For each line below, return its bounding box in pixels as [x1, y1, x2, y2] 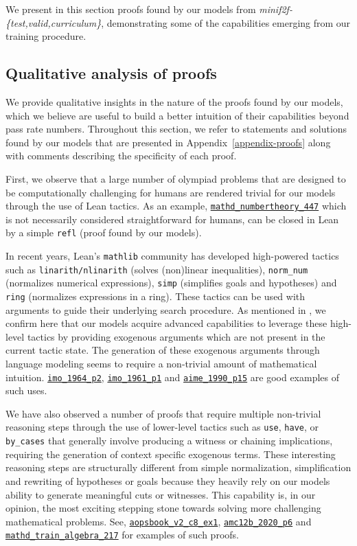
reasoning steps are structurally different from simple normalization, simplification [5, 460, 352, 475]
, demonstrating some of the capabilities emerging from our [101, 15, 351, 30]
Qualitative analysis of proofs [5, 62, 217, 84]
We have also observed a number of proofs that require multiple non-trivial [5, 406, 321, 420]
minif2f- [259, 2, 292, 16]
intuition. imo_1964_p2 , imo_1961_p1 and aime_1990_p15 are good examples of [5, 369, 340, 384]
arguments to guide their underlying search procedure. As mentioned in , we [5, 302, 326, 317]
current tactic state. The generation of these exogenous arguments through [5, 343, 320, 357]
